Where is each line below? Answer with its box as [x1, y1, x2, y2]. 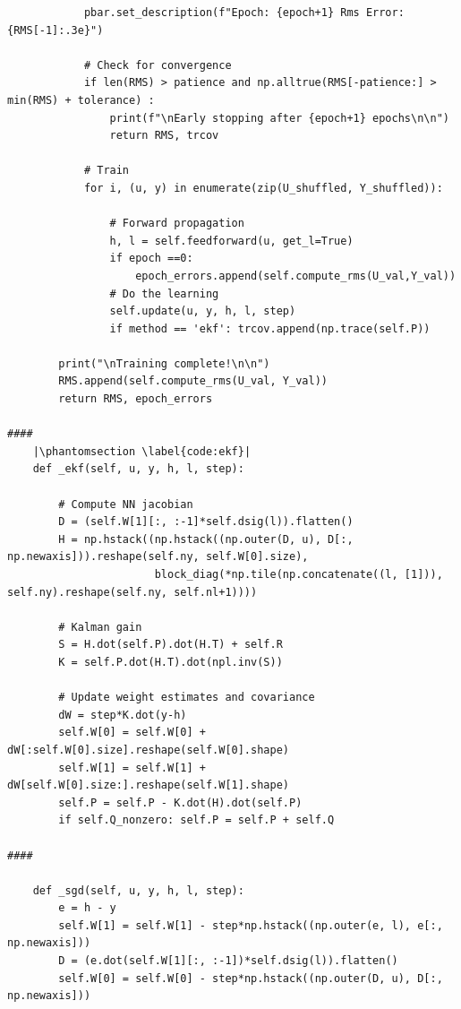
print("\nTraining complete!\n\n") [58, 357, 270, 370]
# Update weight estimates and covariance [58, 691, 315, 704]
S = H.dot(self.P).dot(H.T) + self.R [58, 638, 283, 651]
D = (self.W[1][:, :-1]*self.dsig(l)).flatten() [58, 515, 354, 529]
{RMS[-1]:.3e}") [7, 23, 104, 37]
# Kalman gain [58, 620, 142, 634]
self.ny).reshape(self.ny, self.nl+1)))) [7, 585, 258, 599]
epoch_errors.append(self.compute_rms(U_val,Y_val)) [135, 269, 457, 282]
